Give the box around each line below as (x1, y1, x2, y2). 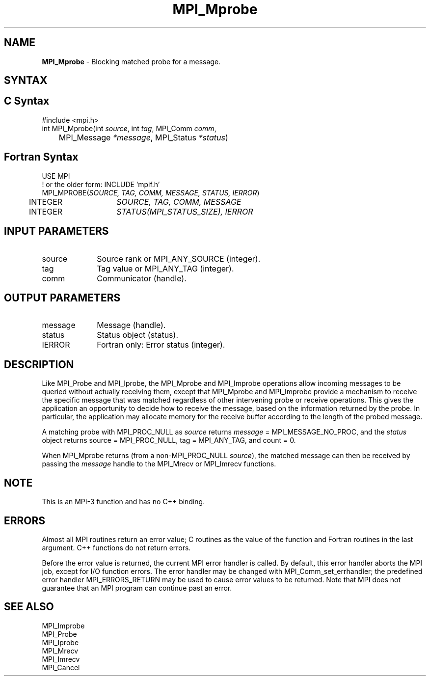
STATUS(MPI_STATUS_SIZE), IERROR (116, 206, 253, 217)
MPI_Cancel (42, 663, 80, 672)
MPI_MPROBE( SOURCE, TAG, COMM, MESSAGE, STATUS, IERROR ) (42, 188, 260, 197)
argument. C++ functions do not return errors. (42, 543, 191, 552)
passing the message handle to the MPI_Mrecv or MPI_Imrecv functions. (42, 460, 276, 468)
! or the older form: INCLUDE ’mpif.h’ (42, 180, 160, 189)
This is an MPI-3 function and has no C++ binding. (42, 497, 205, 506)
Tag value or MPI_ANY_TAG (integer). (97, 263, 234, 273)
